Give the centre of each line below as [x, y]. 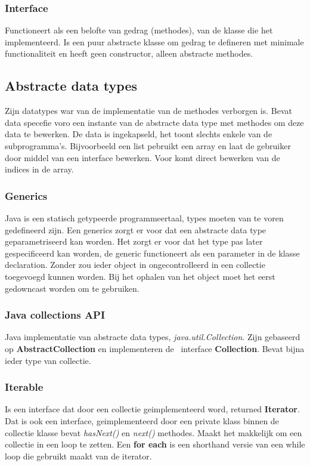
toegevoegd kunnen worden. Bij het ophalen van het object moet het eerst [140, 276]
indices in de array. [39, 169]
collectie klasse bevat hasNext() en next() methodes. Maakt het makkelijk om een [154, 432]
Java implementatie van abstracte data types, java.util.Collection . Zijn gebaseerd [153, 337]
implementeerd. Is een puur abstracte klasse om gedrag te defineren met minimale [154, 41]
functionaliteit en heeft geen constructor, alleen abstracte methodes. [129, 53]
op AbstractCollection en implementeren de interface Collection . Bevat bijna [155, 348]
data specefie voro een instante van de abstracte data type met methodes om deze [154, 122]
